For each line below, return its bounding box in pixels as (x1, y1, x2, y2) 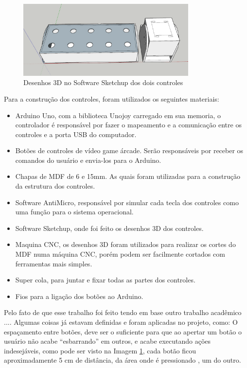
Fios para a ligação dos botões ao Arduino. (15, 291, 143, 301)
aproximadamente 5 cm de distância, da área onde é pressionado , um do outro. (4, 355, 241, 365)
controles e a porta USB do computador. (15, 129, 137, 139)
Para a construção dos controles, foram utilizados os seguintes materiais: (4, 93, 219, 104)
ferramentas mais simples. (15, 258, 92, 268)
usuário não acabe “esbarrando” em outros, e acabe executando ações (4, 336, 211, 346)
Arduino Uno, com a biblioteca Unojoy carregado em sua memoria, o (15, 110, 221, 120)
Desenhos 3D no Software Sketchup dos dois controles (23, 77, 183, 88)
